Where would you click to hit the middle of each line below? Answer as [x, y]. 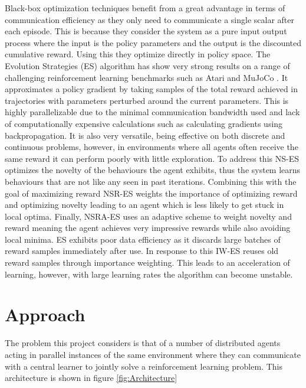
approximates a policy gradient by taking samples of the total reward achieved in [151, 89]
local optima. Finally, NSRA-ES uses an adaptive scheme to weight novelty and [148, 216]
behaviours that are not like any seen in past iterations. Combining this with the [151, 181]
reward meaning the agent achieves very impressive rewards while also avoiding [148, 228]
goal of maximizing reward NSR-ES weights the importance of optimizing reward [151, 193]
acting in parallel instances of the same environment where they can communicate [153, 354]
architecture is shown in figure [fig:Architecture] [91, 378]
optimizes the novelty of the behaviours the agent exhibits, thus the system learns [153, 170]
